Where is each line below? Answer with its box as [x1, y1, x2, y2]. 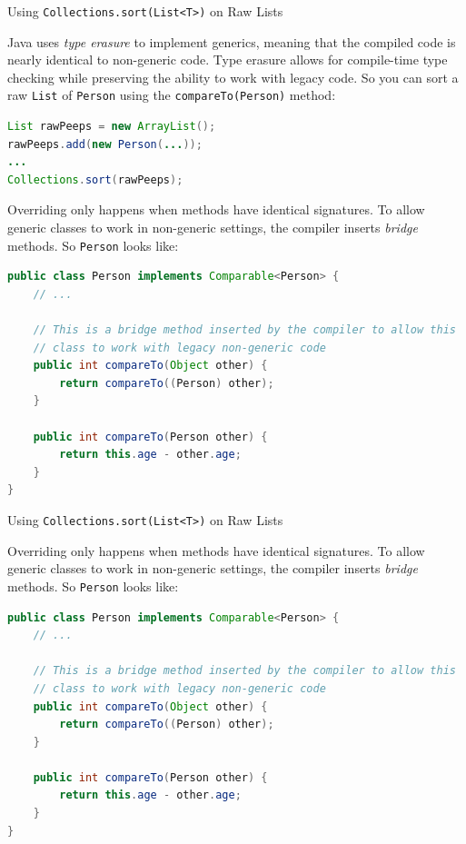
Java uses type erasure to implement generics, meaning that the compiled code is [7, 32, 456, 51]
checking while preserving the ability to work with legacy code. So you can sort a [7, 67, 459, 86]
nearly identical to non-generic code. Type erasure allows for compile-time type [7, 50, 448, 69]
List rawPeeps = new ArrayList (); [7, 120, 216, 134]
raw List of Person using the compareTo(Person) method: [7, 85, 336, 104]
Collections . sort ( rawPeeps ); [7, 173, 183, 186]
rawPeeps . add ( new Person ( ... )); [7, 137, 203, 151]
